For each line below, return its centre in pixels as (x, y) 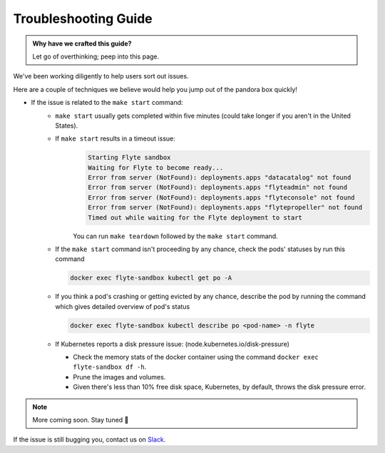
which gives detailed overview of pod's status (123, 306)
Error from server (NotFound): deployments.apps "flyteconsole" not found (222, 197)
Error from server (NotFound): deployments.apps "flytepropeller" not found (225, 208)
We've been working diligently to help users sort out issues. (101, 76)
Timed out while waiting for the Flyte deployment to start (195, 217)
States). (67, 126)
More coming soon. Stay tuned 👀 (81, 420)
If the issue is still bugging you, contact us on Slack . (89, 439)
